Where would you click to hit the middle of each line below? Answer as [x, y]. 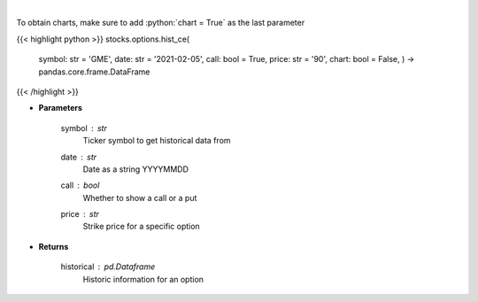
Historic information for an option [143, 279]
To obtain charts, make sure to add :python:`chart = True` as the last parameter [161, 23]
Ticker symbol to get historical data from [157, 141]
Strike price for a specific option [142, 227]
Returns [54, 246]
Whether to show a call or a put [140, 197]
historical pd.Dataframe [108, 267]
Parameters [61, 108]
